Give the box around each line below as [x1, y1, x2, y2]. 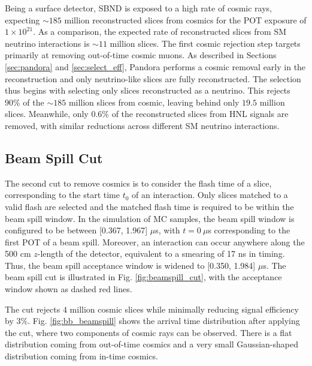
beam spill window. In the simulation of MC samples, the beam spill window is [5, 212, 295, 224]
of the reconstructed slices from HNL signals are [111, 107, 289, 120]
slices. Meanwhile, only [5, 107, 89, 120]
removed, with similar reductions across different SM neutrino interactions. [5, 119, 280, 131]
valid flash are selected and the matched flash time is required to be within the [5, 200, 294, 212]
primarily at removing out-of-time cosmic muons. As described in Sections [5, 49, 277, 61]
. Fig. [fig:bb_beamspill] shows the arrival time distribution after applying [28, 314, 300, 327]
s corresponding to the [208, 224, 290, 236]
